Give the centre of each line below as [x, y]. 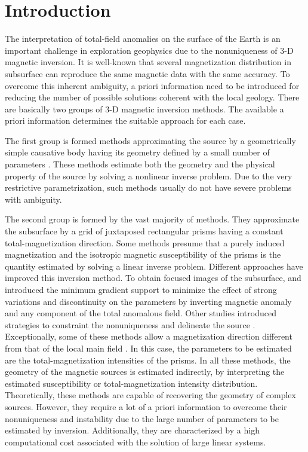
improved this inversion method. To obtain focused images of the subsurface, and [153, 278]
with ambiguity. [33, 199]
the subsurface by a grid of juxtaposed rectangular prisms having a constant [144, 231]
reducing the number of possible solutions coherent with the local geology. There [152, 97]
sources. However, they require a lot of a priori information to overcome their [146, 406]
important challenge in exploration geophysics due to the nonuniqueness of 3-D [149, 50]
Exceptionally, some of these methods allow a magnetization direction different [149, 336]
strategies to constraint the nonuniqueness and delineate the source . [130, 324]
